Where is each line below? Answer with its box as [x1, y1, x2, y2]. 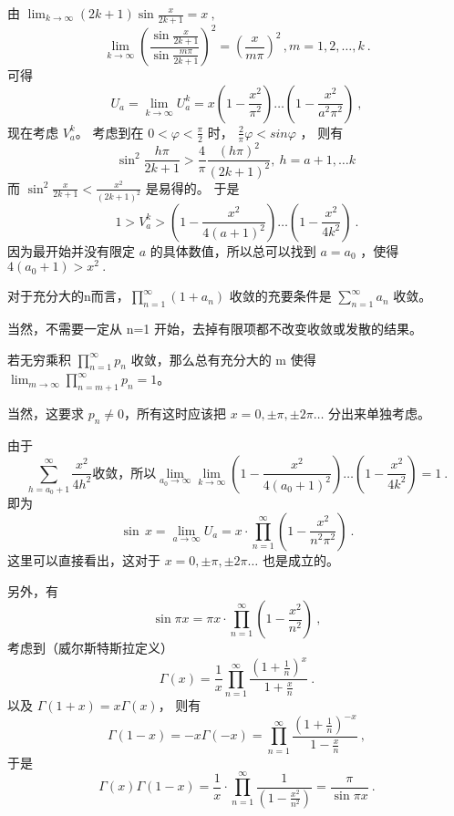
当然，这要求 [7, 404, 84, 423]
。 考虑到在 [75, 122, 144, 141]
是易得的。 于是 [145, 178, 240, 197]
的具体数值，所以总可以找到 [150, 241, 316, 260]
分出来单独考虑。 [328, 404, 431, 423]
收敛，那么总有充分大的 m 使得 [130, 349, 316, 368]
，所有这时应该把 [124, 404, 227, 423]
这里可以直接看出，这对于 [7, 550, 160, 569]
